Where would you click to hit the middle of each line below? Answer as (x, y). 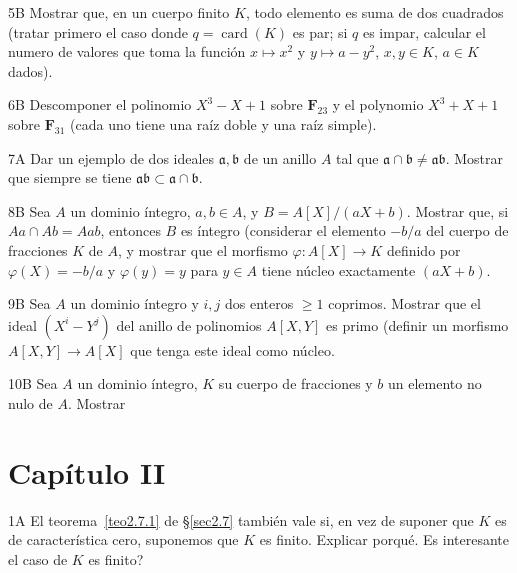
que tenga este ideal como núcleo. (232, 349)
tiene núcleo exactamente (338, 269)
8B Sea (29, 210)
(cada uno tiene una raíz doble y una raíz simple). (223, 123)
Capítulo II (87, 471)
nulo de (30, 402)
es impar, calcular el (424, 31)
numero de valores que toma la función (127, 51)
